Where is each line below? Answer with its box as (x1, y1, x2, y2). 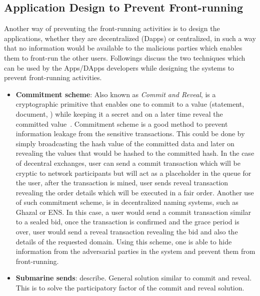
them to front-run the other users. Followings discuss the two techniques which (4, 52, 245, 63)
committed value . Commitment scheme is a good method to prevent (15, 118, 228, 129)
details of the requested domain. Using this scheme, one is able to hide (15, 236, 232, 246)
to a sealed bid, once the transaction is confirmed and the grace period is (15, 216, 239, 227)
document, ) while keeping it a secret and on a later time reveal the (15, 108, 223, 119)
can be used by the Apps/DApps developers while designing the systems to (4, 62, 234, 73)
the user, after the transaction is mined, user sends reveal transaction (15, 177, 228, 188)
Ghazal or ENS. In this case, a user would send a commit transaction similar (15, 206, 251, 217)
